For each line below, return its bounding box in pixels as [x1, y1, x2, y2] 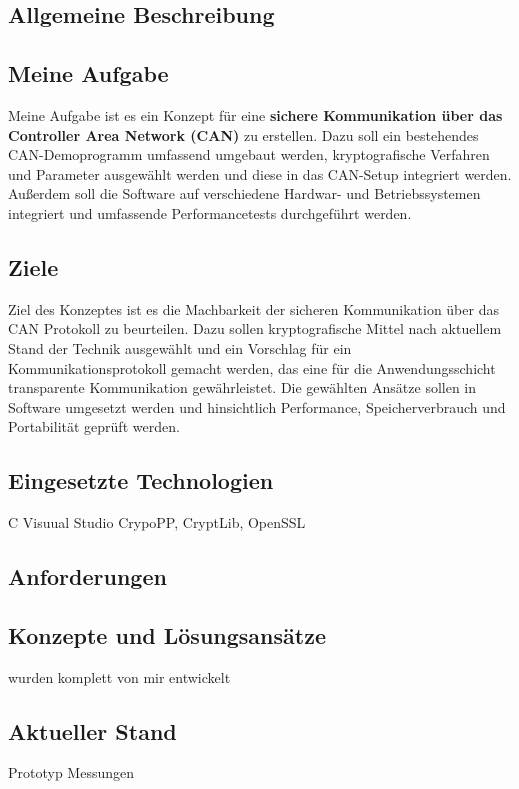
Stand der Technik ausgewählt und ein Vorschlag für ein [8, 337, 352, 358]
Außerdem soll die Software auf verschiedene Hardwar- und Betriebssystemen [8, 183, 481, 204]
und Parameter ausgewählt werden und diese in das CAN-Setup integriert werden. [8, 163, 512, 184]
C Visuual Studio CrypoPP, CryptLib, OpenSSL [8, 512, 306, 533]
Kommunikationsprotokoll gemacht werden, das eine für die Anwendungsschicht [8, 357, 496, 378]
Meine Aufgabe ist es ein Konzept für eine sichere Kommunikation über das [8, 104, 503, 125]
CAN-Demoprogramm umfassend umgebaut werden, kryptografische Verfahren [8, 144, 490, 165]
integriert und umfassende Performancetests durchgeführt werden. [8, 202, 412, 223]
